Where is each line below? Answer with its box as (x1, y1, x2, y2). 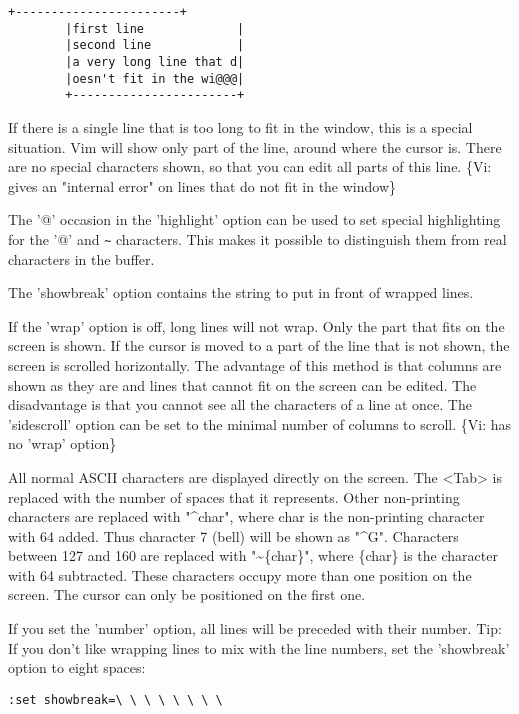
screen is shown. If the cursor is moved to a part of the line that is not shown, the (8, 335, 510, 356)
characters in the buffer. (8, 248, 155, 269)
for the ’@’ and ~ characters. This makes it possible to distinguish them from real (8, 228, 507, 249)
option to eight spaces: (8, 657, 146, 678)
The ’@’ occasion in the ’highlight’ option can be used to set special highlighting (8, 209, 501, 230)
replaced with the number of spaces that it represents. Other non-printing (8, 486, 460, 507)
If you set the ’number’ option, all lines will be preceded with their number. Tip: (8, 618, 502, 639)
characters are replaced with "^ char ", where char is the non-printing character (8, 506, 485, 527)
